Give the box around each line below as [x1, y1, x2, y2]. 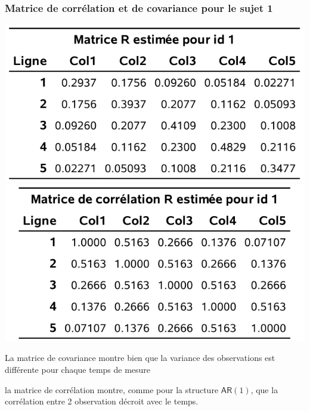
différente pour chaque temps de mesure [5, 363, 151, 375]
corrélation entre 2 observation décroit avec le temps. [5, 395, 199, 407]
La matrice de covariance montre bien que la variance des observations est [5, 351, 275, 364]
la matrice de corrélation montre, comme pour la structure [5, 383, 219, 396]
